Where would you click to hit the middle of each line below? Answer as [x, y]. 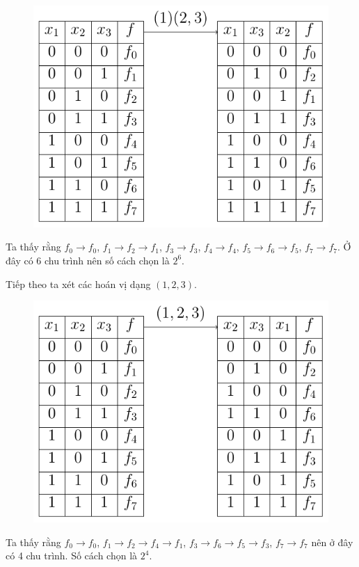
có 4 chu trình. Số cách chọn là [72, 556]
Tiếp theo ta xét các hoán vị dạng [78, 283]
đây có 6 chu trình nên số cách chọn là [88, 260]
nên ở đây [332, 542]
